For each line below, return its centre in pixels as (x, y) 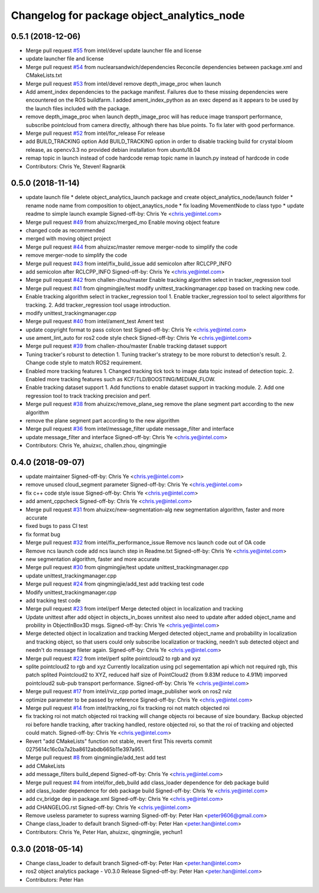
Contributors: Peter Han (55, 879)
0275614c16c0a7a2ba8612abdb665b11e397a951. (85, 749)
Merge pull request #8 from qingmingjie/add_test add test (96, 758)
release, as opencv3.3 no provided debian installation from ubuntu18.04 (113, 150)
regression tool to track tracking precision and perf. (88, 395)
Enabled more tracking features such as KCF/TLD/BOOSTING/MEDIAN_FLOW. (121, 379)
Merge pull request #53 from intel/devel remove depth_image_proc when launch (123, 83)
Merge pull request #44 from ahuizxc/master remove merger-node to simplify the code (132, 247)
